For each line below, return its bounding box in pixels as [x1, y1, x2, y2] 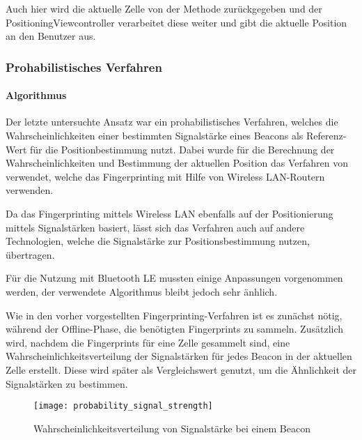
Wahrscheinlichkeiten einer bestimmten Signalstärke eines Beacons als [6, 128, 304, 143]
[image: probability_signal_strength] [33, 401, 213, 411]
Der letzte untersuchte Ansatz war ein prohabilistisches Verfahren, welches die [6, 114, 338, 129]
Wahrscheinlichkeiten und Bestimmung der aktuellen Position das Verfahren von [6, 155, 349, 170]
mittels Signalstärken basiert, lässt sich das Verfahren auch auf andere [6, 220, 305, 234]
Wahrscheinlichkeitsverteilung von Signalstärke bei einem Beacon [33, 420, 310, 435]
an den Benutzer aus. [6, 29, 96, 43]
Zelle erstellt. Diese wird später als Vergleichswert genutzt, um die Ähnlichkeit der [6, 362, 356, 377]
